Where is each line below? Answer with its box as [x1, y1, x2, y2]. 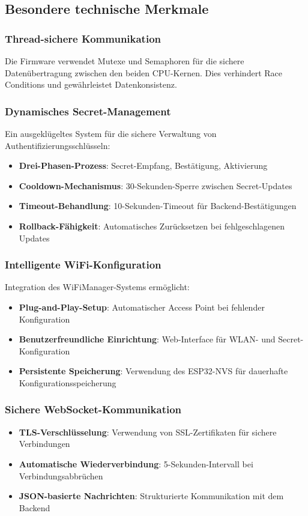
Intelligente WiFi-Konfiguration [5, 257, 162, 272]
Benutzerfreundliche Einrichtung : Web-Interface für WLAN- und [19, 333, 276, 345]
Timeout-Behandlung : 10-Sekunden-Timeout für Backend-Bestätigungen [19, 199, 297, 212]
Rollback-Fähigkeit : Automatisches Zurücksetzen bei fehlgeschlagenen [19, 219, 285, 232]
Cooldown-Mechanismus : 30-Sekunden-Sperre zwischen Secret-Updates [19, 179, 292, 192]
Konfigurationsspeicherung [19, 376, 116, 389]
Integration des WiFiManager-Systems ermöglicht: [5, 281, 190, 293]
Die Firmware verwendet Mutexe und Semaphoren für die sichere [5, 55, 244, 67]
